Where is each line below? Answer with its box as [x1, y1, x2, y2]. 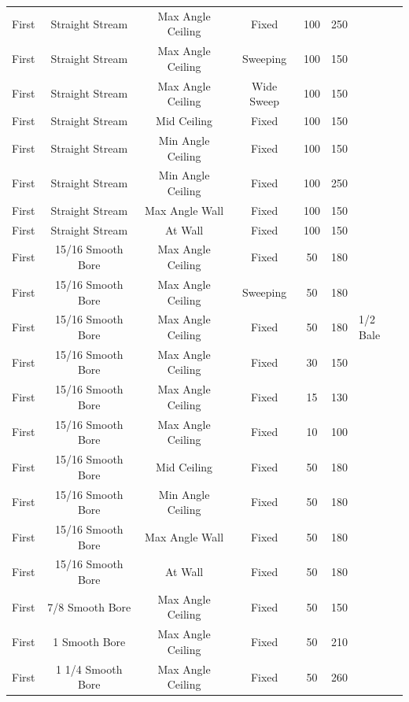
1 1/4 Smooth [56, 660, 123, 677]
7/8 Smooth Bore [47, 598, 131, 615]
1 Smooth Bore [53, 634, 126, 650]
